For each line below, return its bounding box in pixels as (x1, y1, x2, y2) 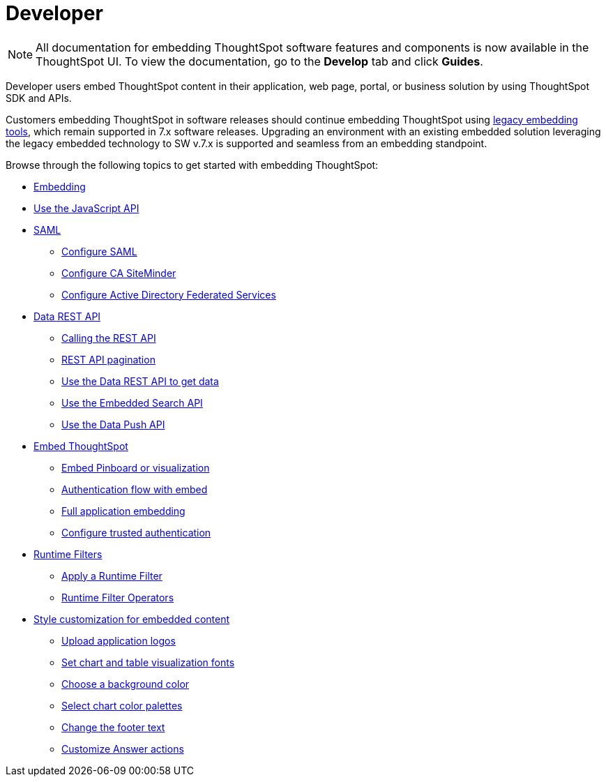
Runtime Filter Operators (61, 591, 174, 603)
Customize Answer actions (61, 742, 184, 755)
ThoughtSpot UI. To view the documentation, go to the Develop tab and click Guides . (36, 54, 483, 68)
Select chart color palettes (61, 699, 183, 712)
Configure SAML (61, 245, 137, 257)
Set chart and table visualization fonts (61, 656, 235, 668)
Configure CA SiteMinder (61, 266, 176, 279)
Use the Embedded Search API (61, 396, 203, 409)
